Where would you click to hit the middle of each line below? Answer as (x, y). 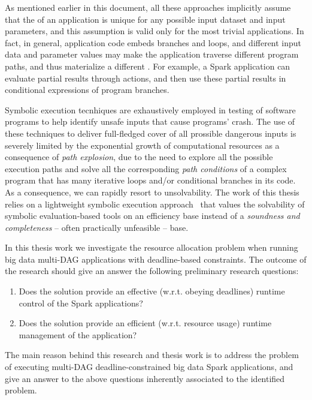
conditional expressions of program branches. (87, 90)
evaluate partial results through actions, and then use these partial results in (146, 78)
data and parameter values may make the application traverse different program (152, 54)
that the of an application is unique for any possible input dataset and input (145, 19)
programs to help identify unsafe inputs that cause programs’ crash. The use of (150, 121)
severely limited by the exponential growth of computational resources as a (142, 145)
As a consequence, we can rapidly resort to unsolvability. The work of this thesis (152, 192)
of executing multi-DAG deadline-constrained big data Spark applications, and (149, 367)
